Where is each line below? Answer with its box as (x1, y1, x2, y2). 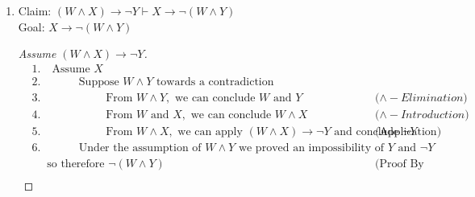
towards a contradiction (156, 76, 274, 88)
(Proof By (375, 158, 424, 170)
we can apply (177, 125, 243, 137)
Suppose (78, 76, 119, 88)
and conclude (334, 125, 399, 137)
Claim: (18, 2, 52, 18)
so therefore (47, 158, 105, 170)
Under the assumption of (78, 142, 202, 154)
